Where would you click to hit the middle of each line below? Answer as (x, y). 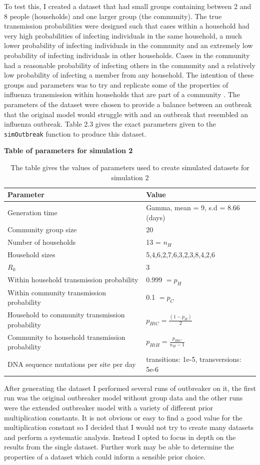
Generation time (32, 212)
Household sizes (31, 255)
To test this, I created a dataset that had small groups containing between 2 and (128, 6)
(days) (156, 217)
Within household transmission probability (73, 280)
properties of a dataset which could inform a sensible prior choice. (105, 457)
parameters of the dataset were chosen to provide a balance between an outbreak (128, 104)
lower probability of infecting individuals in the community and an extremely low (128, 45)
